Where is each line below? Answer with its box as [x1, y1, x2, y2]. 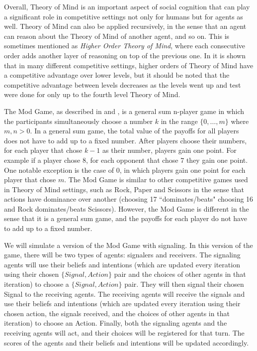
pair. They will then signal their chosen [124, 279, 244, 289]
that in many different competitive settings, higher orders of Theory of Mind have [4, 60, 254, 70]
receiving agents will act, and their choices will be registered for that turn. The [4, 328, 245, 338]
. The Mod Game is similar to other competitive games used [64, 174, 248, 185]
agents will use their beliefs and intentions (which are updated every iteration [4, 259, 240, 269]
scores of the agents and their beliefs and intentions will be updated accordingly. [4, 337, 249, 348]
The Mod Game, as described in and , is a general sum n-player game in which [4, 106, 245, 116]
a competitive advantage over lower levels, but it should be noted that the [4, 70, 230, 80]
